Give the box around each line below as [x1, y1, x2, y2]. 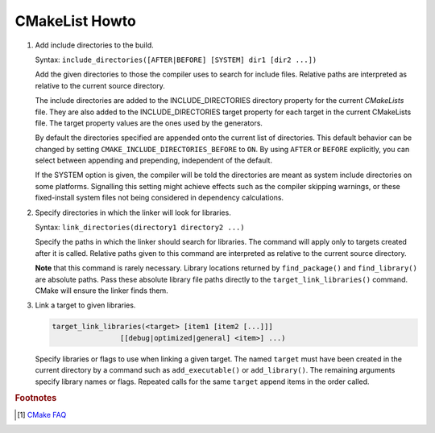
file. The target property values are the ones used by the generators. [35, 118, 263, 128]
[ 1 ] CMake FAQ [17, 410, 67, 419]
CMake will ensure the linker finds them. [35, 286, 168, 295]
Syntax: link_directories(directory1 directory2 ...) [35, 222, 245, 233]
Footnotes [14, 393, 57, 404]
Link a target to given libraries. [35, 300, 136, 310]
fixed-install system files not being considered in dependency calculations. [35, 193, 284, 203]
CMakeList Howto [14, 12, 136, 30]
